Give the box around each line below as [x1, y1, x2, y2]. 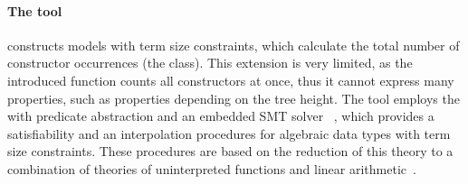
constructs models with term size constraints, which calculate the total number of [7, 35, 460, 54]
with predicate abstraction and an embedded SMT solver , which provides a [7, 106, 435, 125]
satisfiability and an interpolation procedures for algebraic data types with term [7, 124, 451, 143]
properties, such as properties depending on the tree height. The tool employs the [7, 88, 460, 107]
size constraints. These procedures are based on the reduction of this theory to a [7, 142, 454, 161]
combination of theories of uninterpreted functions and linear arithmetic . [7, 159, 416, 178]
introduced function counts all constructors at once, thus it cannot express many [7, 70, 454, 89]
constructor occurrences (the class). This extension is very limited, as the [7, 53, 413, 72]
